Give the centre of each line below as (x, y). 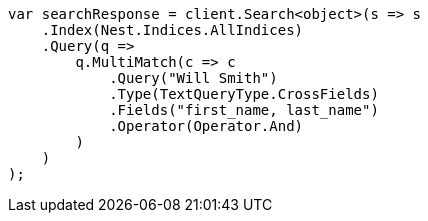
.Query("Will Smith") (193, 78)
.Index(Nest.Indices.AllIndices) (172, 30)
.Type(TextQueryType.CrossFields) (244, 94)
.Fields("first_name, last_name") (244, 110)
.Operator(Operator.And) (206, 126)
